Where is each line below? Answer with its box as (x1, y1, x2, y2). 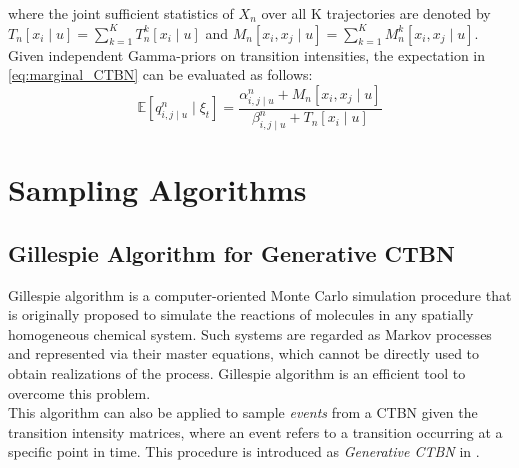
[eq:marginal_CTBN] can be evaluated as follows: (8, 64, 313, 85)
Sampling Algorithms (8, 169, 307, 210)
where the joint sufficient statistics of (8, 3, 234, 23)
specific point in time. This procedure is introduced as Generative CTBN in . (8, 441, 480, 462)
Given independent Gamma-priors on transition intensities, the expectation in (8, 44, 486, 65)
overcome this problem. (8, 382, 151, 403)
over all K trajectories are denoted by (261, 3, 491, 23)
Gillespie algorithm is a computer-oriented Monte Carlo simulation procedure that (8, 284, 512, 305)
